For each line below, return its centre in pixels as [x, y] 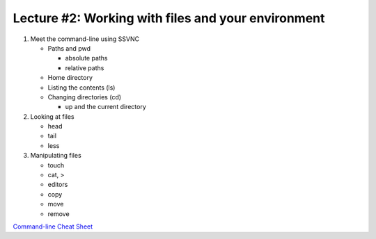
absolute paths [86, 58]
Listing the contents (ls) [81, 88]
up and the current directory [105, 107]
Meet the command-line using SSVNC [85, 39]
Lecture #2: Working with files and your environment [169, 18]
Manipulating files [56, 156]
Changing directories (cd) [85, 97]
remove [58, 214]
